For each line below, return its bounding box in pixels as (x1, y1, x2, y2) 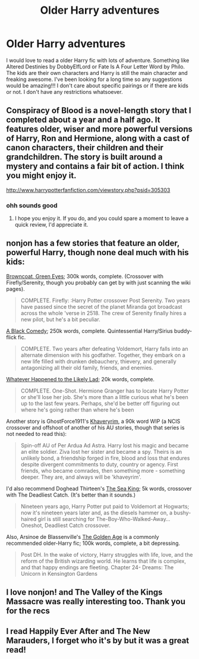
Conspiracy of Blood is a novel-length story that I (6, 105, 191, 116)
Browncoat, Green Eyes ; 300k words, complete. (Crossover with (6, 272, 163, 280)
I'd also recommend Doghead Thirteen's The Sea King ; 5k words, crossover (6, 485, 192, 492)
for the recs (6, 606, 50, 616)
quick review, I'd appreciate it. (14, 221, 89, 228)
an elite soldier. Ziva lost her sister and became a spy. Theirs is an (20, 448, 182, 455)
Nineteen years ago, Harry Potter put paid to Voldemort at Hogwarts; (20, 503, 189, 510)
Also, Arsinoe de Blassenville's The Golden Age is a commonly (6, 533, 159, 540)
